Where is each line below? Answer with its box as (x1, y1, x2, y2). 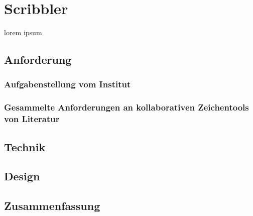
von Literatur (4, 113, 60, 125)
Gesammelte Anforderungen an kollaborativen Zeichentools (4, 101, 249, 114)
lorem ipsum (4, 27, 42, 38)
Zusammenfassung (4, 198, 100, 213)
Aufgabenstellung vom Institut (4, 78, 131, 90)
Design (4, 168, 40, 184)
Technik (4, 139, 46, 154)
